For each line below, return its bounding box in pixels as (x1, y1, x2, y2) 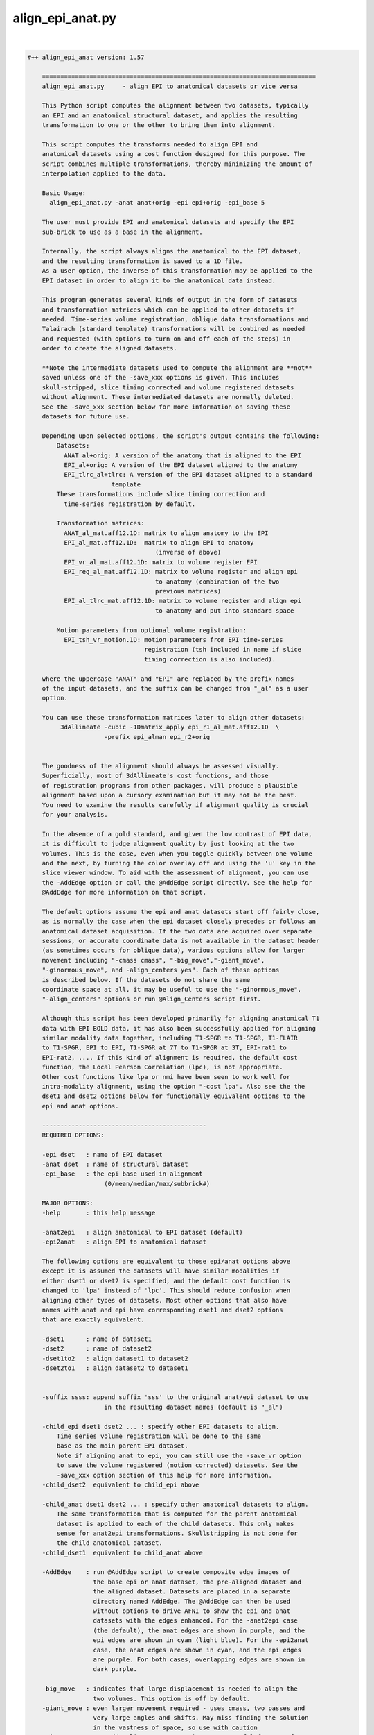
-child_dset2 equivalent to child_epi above (42, 1480, 199, 1489)
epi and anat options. (42, 1102, 119, 1110)
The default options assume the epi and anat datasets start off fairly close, (42, 908, 320, 915)
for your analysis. (42, 811, 109, 818)
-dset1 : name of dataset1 (42, 1335, 152, 1343)
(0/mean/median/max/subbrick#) (104, 1180, 211, 1187)
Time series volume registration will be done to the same (56, 1432, 262, 1440)
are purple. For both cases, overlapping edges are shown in (93, 1655, 305, 1664)
